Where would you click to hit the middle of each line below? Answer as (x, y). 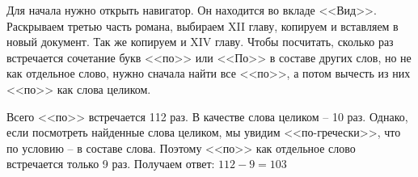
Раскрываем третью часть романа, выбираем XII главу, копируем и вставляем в (203, 25)
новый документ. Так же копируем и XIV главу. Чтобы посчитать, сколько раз (200, 42)
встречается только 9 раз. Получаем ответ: (111, 164)
